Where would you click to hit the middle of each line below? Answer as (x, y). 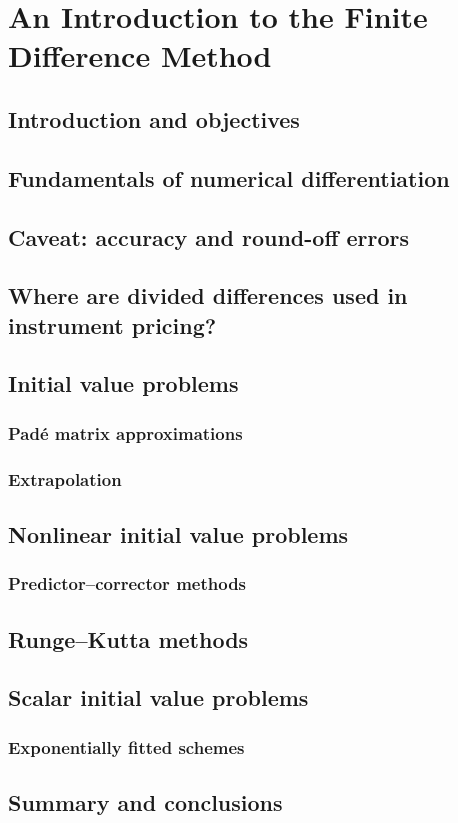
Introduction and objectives (154, 118)
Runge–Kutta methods (128, 638)
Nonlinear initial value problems (178, 533)
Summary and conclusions (145, 801)
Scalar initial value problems (158, 697)
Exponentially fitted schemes (126, 746)
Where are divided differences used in (208, 295)
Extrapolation (65, 478)
